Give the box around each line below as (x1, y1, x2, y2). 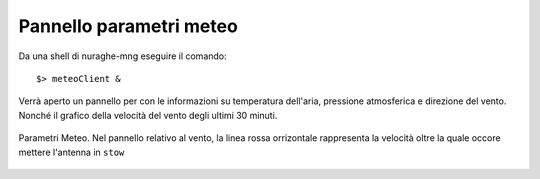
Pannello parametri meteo (18, 15, 239, 37)
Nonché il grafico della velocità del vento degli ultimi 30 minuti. (18, 109, 278, 121)
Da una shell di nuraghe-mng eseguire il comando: (18, 50, 227, 62)
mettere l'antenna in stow (18, 146, 125, 158)
